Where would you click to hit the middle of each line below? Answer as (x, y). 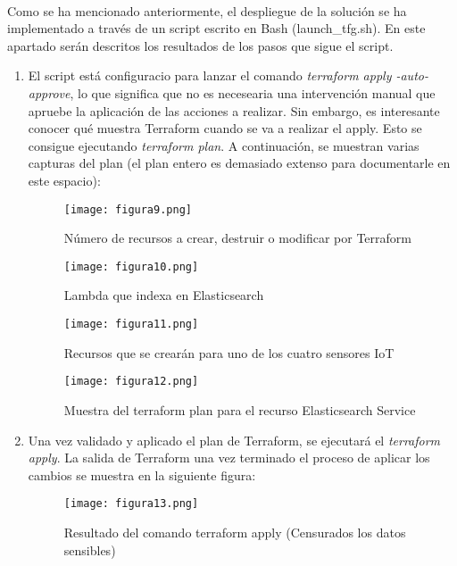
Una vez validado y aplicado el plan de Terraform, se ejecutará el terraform (234, 440)
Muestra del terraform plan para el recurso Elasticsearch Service (240, 409)
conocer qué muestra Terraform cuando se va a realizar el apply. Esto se (225, 128)
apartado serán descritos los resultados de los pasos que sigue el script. (200, 45)
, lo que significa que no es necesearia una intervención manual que (253, 92)
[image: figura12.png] (131, 382)
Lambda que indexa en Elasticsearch (164, 295)
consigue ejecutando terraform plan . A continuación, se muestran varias (224, 145)
